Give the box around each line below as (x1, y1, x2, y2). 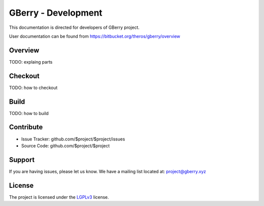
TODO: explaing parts (9, 59, 53, 65)
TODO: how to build (9, 110, 49, 116)
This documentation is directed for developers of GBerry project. (9, 24, 139, 30)
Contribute (9, 123, 43, 132)
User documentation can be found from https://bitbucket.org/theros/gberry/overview (9, 33, 180, 39)
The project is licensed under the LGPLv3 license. (9, 194, 110, 200)
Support (9, 156, 35, 164)
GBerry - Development (9, 7, 103, 18)
